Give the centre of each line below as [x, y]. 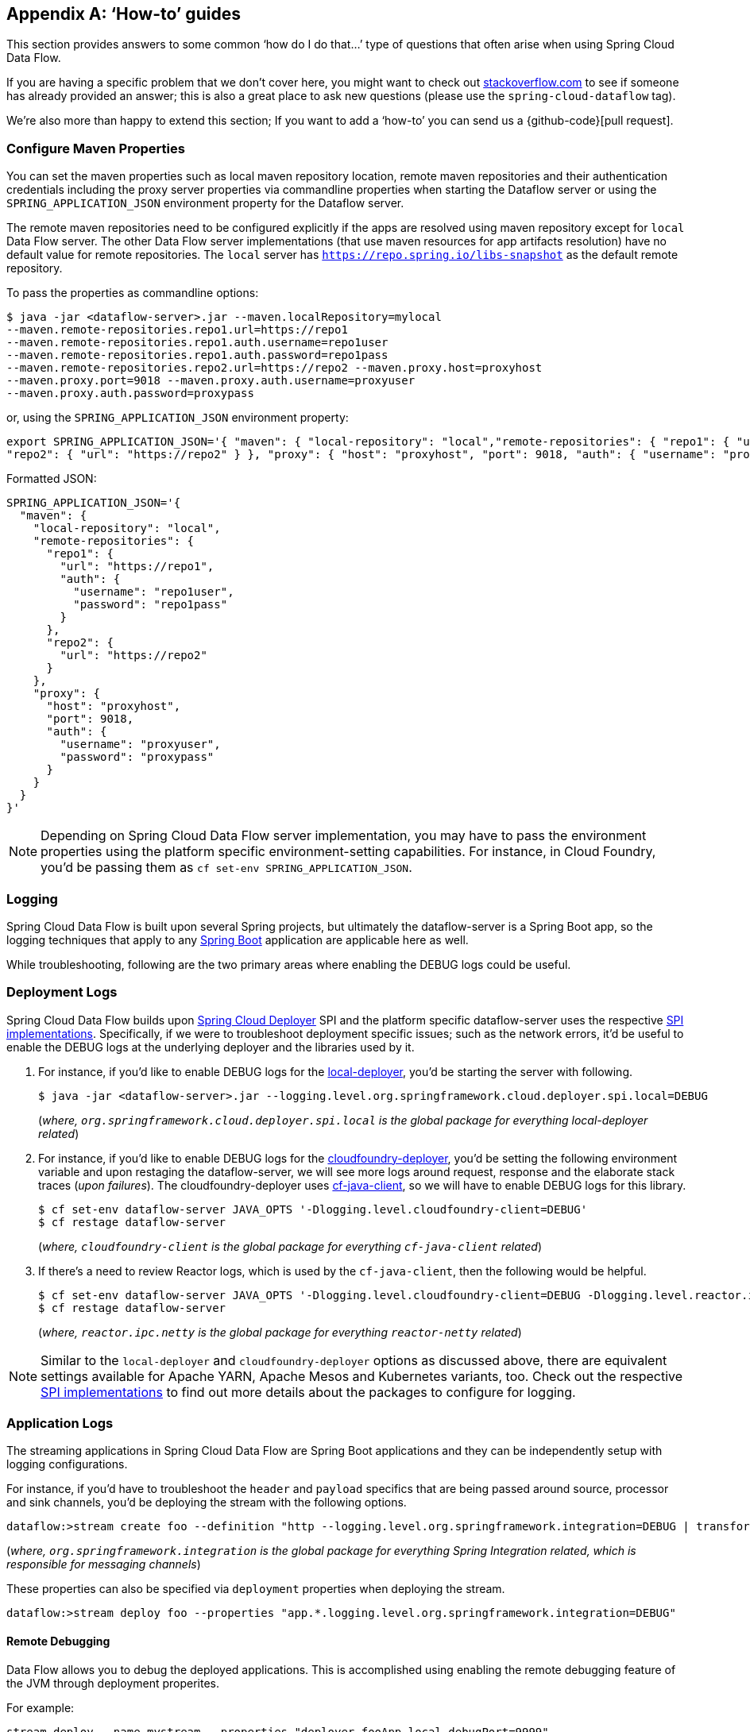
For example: [41, 1707]
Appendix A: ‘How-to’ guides [124, 14]
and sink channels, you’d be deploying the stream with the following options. [207, 1502]
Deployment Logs [62, 992]
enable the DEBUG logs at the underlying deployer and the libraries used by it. [211, 1047]
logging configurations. [67, 1464]
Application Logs [60, 1423]
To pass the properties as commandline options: [133, 293]
